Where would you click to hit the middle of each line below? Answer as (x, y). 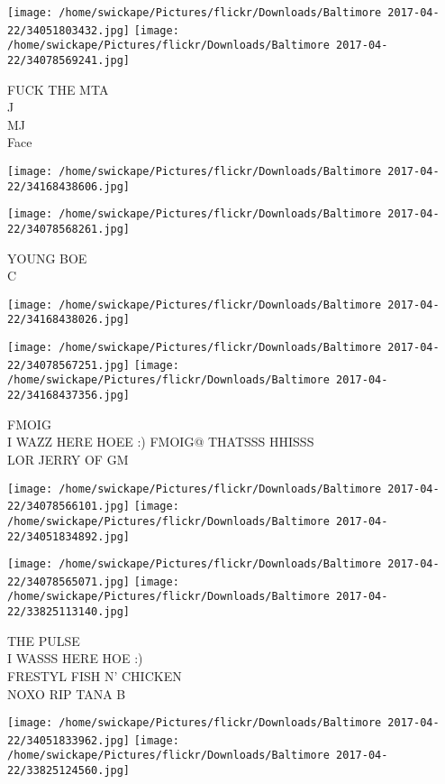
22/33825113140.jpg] (69, 612)
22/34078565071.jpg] (69, 581)
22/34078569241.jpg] (69, 60)
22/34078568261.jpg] (69, 229)
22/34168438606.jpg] (69, 186)
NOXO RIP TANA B (67, 693)
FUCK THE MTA (58, 89)
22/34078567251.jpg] (69, 365)
